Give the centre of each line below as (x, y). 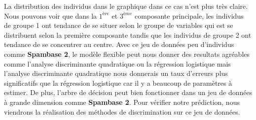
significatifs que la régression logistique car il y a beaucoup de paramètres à (118, 83)
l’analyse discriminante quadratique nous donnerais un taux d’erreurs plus (116, 73)
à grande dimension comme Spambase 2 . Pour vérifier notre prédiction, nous (122, 102)
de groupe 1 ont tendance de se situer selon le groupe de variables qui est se (119, 25)
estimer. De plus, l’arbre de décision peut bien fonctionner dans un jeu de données (128, 92)
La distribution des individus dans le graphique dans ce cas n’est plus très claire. (126, 6)
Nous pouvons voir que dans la (51, 15)
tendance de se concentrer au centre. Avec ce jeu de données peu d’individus (119, 44)
